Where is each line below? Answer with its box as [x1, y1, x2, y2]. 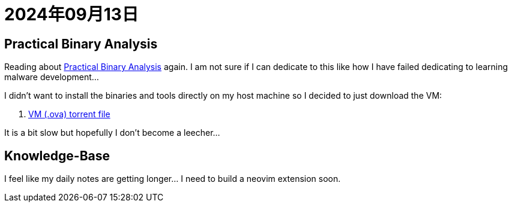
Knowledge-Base [4, 148, 110, 163]
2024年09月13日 [4, 4, 139, 25]
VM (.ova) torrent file [28, 109, 110, 120]
